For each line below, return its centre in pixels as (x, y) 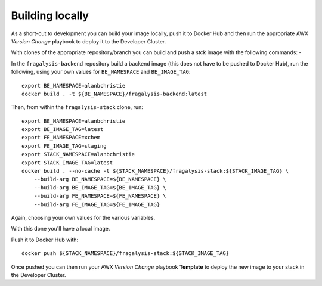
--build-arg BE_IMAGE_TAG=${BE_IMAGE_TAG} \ (100, 187)
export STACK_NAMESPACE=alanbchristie (78, 154)
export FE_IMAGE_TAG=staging (64, 146)
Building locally (50, 15)
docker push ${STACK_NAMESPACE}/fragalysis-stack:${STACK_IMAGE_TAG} (126, 254)
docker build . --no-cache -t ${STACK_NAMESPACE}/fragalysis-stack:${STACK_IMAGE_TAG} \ (155, 171)
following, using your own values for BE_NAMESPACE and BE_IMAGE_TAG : (101, 72)
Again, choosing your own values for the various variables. (83, 217)
